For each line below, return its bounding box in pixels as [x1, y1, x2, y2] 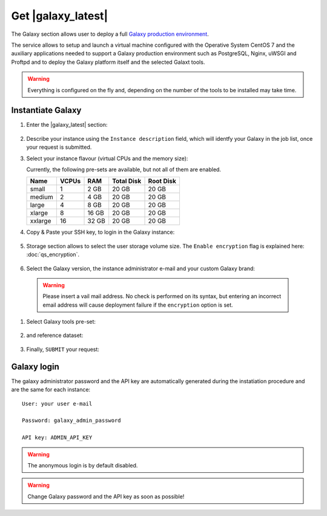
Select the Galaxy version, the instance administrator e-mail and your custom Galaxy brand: [26, 265, 256, 272]
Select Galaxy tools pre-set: [26, 318, 96, 325]
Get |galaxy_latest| [11, 9, 108, 22]
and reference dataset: [26, 331, 84, 339]
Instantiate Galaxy [11, 105, 82, 115]
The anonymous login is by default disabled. [27, 461, 138, 469]
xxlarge [30, 217, 51, 225]
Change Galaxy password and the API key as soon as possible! [27, 492, 185, 500]
